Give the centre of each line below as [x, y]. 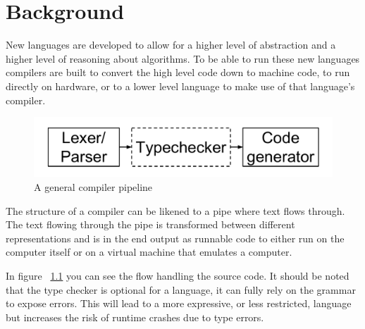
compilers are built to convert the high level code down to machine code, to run [178, 72]
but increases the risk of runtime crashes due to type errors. [135, 317]
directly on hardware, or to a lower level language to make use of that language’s [180, 86]
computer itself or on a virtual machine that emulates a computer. [149, 252]
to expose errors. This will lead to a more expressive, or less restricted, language [179, 303]
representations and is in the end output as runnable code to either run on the [175, 238]
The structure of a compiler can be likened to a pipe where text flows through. [175, 210]
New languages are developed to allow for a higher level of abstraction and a [171, 45]
